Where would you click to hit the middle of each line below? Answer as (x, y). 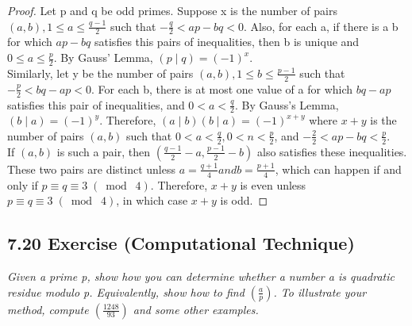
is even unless (273, 184)
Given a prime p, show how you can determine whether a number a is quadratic (201, 276)
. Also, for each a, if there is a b (321, 26)
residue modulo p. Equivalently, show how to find (126, 291)
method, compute (48, 309)
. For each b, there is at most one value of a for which (222, 88)
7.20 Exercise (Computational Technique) (181, 243)
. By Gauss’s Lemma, (287, 104)
